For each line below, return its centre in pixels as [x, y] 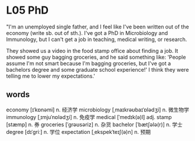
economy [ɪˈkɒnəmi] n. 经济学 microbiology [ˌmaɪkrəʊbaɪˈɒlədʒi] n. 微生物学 [97, 110]
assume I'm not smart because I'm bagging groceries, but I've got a [89, 63]
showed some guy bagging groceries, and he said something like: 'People [96, 57]
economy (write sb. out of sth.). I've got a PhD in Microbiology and [87, 33]
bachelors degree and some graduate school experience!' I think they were [97, 69]
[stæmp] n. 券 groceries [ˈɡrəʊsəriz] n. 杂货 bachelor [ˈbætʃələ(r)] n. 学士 [95, 124]
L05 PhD [27, 10]
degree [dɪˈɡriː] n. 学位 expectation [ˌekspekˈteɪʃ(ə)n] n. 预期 [78, 132]
